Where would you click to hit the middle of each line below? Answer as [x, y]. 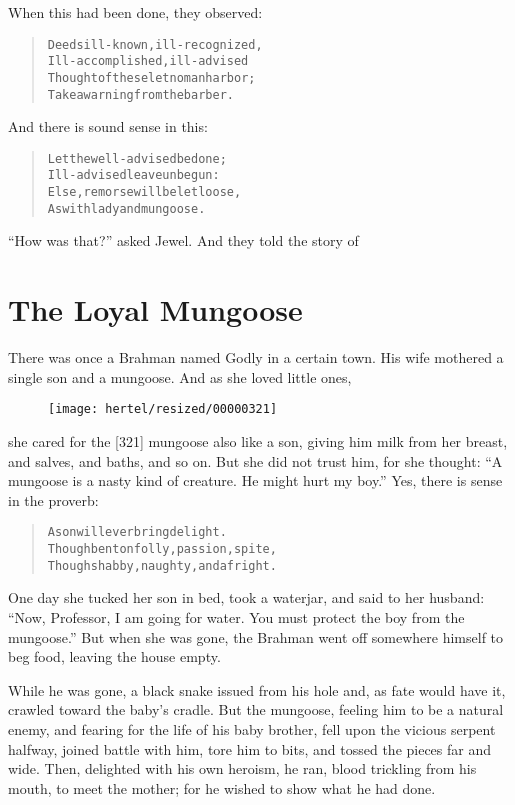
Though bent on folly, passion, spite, [162, 549]
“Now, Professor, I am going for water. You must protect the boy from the [236, 616]
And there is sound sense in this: [108, 126]
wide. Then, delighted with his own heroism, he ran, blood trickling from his [242, 768]
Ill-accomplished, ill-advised [148, 61]
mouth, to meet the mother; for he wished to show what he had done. [222, 787]
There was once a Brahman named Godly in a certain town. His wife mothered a [256, 357]
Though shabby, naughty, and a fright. [162, 565]
